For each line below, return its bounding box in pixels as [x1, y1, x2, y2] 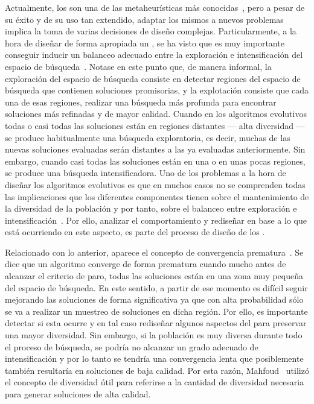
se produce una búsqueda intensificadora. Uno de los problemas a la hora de [5, 166, 286, 179]
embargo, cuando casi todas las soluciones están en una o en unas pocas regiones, [5, 154, 306, 167]
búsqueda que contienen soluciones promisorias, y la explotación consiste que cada [5, 84, 309, 96]
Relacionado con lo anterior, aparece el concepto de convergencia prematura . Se [5, 245, 304, 258]
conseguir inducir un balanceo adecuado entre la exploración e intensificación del [5, 48, 303, 61]
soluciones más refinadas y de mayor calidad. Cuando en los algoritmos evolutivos [5, 107, 307, 120]
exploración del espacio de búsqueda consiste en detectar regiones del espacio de [5, 72, 301, 84]
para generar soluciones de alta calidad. [5, 388, 151, 400]
